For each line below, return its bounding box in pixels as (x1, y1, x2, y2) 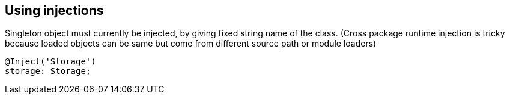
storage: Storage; (5, 66, 91, 76)
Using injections (5, 3, 104, 18)
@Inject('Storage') (5, 57, 96, 67)
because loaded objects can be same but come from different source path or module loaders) (5, 38, 377, 49)
